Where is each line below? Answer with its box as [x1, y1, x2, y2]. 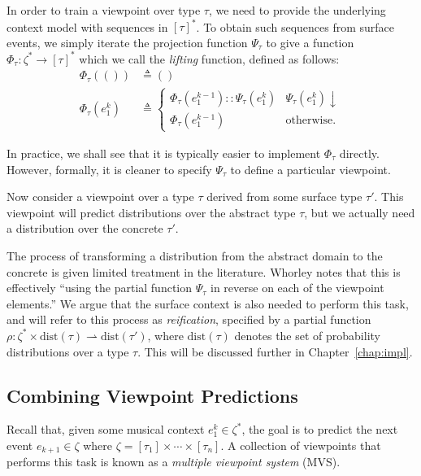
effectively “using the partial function [7, 279, 193, 296]
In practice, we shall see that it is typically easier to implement [7, 145, 321, 161]
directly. [339, 145, 380, 161]
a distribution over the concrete [7, 220, 163, 237]
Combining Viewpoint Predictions [7, 382, 298, 408]
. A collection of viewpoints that [220, 436, 381, 453]
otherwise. [285, 114, 336, 126]
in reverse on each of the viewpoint [210, 279, 384, 296]
